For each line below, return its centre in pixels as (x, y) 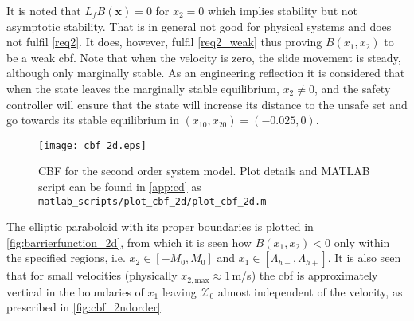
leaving (179, 291)
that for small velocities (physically (92, 275)
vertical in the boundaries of (75, 291)
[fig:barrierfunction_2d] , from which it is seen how (129, 242)
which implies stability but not (283, 10)
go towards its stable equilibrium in (93, 120)
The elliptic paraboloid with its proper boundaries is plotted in (160, 227)
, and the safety (352, 88)
